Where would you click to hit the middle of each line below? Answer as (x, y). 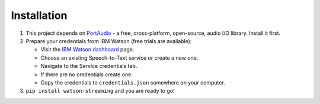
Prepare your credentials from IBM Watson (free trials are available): (109, 41)
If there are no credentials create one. (87, 74)
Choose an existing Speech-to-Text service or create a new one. (119, 58)
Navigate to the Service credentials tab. (89, 66)
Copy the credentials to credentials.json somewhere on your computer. (133, 82)
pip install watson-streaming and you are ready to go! (100, 91)
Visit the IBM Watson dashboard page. (87, 50)
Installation (39, 15)
